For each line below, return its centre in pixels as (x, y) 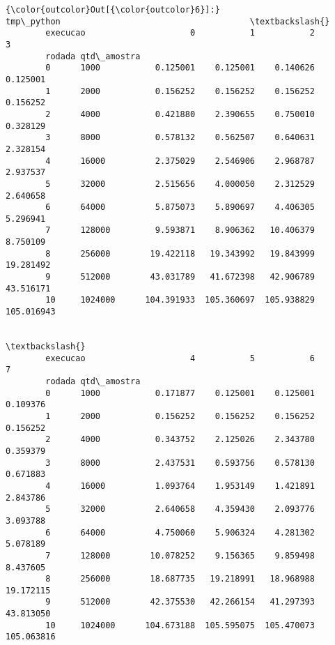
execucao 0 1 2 (180, 33)
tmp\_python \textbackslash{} (168, 21)
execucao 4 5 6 (180, 358)
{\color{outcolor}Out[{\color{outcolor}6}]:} (113, 10)
